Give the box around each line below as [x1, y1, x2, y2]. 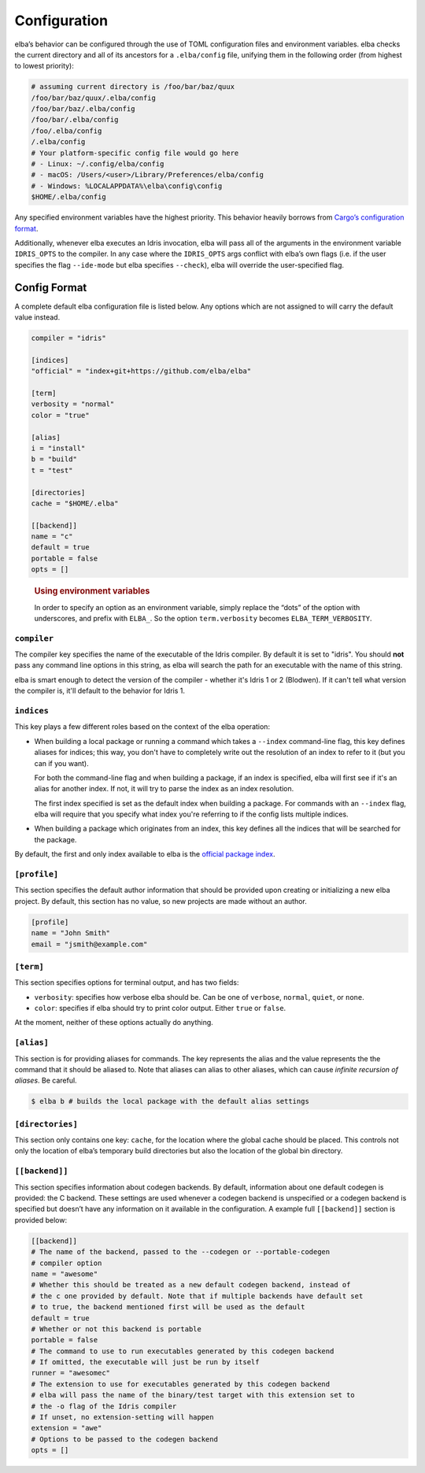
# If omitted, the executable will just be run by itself [31, 1358, 260, 1367]
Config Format [14, 280, 87, 294]
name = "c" [31, 532, 73, 541]
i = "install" [31, 443, 86, 453]
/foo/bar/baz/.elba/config [31, 105, 135, 113]
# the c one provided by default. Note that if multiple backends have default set [31, 1291, 364, 1301]
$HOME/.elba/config [31, 193, 106, 202]
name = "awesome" [31, 1269, 98, 1279]
